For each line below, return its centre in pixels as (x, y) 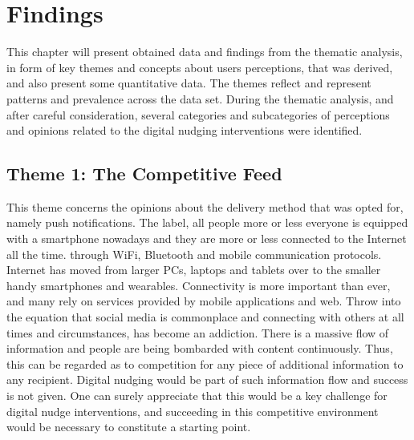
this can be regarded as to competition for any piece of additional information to (205, 363)
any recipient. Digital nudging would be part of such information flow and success (207, 379)
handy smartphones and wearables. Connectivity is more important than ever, (199, 285)
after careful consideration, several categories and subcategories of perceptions (198, 114)
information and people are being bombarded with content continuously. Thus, (200, 348)
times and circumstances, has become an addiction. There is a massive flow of (198, 332)
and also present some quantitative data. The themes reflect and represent (189, 83)
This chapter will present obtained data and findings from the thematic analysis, (205, 52)
